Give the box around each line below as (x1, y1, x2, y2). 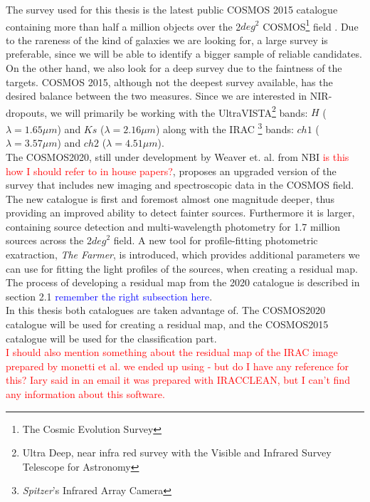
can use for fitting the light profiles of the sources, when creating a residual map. (6, 261, 358, 276)
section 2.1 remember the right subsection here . (6, 288, 213, 303)
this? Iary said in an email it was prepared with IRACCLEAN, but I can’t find (6, 372, 350, 387)
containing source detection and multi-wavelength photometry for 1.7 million (6, 219, 340, 234)
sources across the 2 (6, 233, 92, 248)
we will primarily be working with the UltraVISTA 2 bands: (50, 103, 308, 120)
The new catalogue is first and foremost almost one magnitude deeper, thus (6, 191, 335, 206)
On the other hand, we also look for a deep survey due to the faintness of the (6, 61, 342, 75)
